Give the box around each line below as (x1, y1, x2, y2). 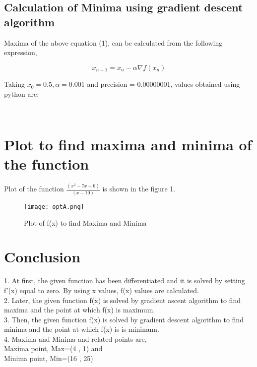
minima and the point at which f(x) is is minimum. (4, 324, 159, 334)
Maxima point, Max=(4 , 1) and (4, 343, 103, 354)
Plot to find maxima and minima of (4, 134, 252, 155)
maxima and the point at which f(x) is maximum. (4, 305, 155, 315)
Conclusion (4, 246, 81, 267)
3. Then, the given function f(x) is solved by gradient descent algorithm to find (4, 314, 244, 324)
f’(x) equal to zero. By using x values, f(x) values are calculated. (4, 285, 199, 295)
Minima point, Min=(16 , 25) (4, 353, 93, 364)
